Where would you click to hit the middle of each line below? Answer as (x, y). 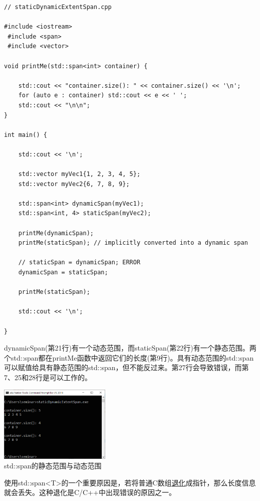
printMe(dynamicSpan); (56, 233)
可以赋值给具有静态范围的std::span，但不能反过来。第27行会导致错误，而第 (126, 367)
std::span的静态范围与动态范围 (53, 466)
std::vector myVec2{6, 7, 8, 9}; (74, 184)
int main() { (26, 135)
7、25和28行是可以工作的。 (48, 377)
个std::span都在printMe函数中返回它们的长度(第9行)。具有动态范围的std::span (129, 357)
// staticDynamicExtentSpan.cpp (58, 7)
